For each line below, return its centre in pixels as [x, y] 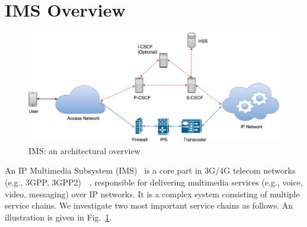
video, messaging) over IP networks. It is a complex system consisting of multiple [152, 194]
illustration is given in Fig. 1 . [58, 217]
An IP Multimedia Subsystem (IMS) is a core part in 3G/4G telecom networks [150, 170]
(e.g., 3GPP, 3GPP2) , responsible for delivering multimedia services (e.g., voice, [154, 182]
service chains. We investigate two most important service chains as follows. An [149, 205]
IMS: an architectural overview [84, 150]
